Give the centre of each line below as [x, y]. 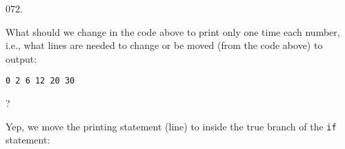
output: [21, 58]
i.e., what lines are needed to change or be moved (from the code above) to [164, 45]
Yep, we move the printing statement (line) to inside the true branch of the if [171, 126]
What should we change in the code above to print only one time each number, [173, 31]
